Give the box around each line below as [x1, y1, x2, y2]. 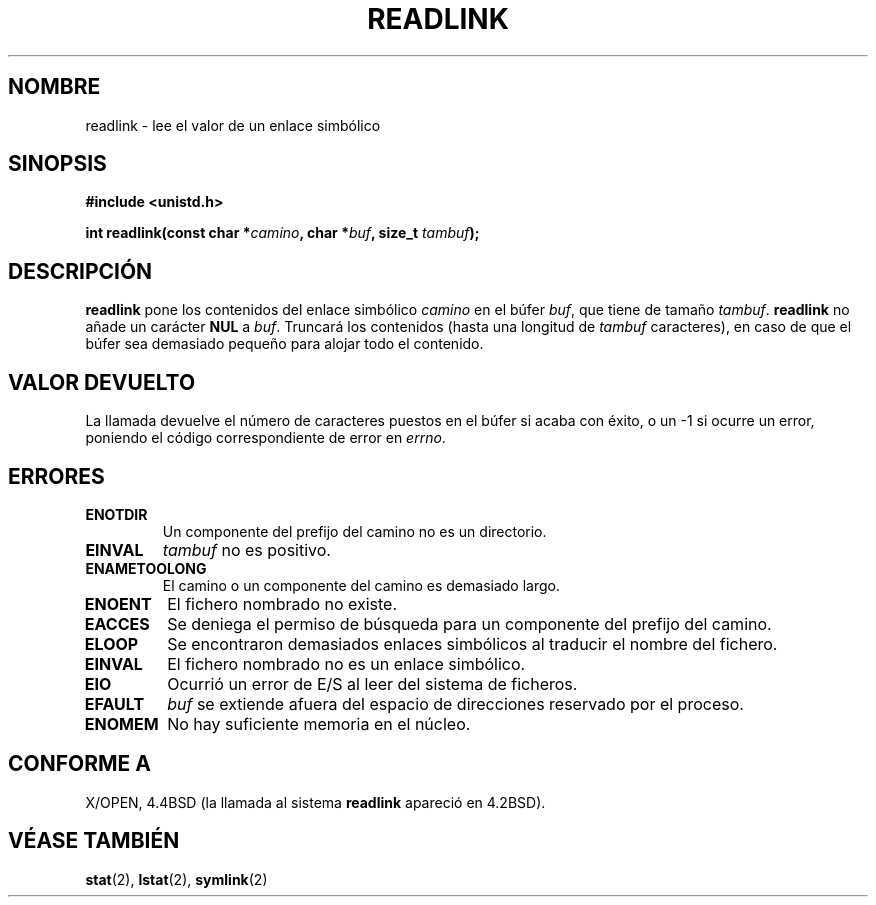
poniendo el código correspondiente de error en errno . [85, 429, 446, 447]
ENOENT [84, 593, 152, 614]
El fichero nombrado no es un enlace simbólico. [167, 653, 526, 674]
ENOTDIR [85, 505, 148, 523]
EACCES [84, 613, 150, 634]
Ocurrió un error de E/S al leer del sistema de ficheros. [167, 673, 578, 694]
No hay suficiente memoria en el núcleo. [167, 713, 471, 734]
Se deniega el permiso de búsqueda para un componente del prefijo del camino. [167, 613, 772, 634]
